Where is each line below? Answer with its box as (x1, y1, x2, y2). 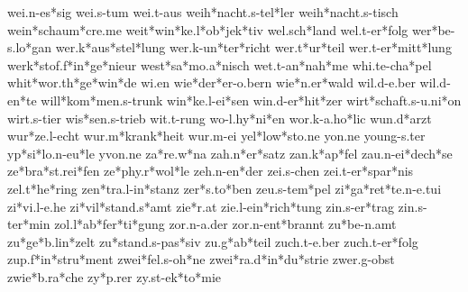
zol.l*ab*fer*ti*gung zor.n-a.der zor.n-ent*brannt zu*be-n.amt (54, 214, 397, 233)
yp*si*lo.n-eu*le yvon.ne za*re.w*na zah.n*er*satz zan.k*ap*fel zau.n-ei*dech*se (7, 143, 453, 162)
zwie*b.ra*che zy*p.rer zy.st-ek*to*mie (7, 267, 222, 286)
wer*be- (411, 20, 455, 39)
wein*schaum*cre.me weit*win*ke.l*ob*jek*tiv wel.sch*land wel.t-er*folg (7, 20, 408, 39)
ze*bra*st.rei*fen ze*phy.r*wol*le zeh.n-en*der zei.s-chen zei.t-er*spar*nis (7, 161, 414, 180)
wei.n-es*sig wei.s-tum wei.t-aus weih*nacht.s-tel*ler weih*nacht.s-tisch (7, 3, 399, 21)
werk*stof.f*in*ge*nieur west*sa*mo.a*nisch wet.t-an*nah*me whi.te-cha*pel (7, 55, 432, 74)
